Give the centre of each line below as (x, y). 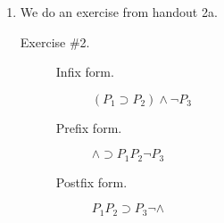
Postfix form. (91, 182)
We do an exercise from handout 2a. (119, 12)
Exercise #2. (55, 41)
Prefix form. (89, 127)
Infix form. (85, 72)
